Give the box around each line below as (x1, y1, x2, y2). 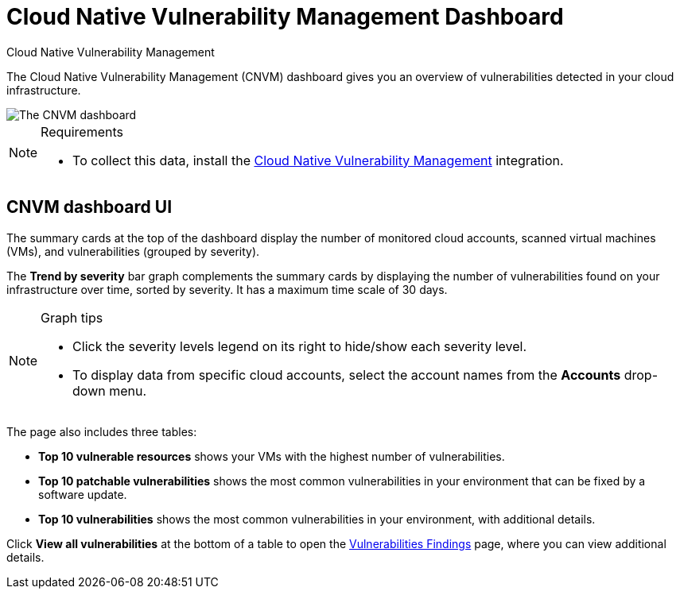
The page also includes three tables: (6, 424, 197, 439)
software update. (38, 487, 127, 501)
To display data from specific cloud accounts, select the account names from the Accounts (72, 366, 621, 383)
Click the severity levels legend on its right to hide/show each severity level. (72, 338, 527, 354)
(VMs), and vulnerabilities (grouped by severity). (6, 244, 260, 258)
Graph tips (41, 309, 103, 326)
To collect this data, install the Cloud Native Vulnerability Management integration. (72, 152, 564, 168)
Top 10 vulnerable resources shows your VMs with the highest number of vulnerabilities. (38, 449, 505, 463)
